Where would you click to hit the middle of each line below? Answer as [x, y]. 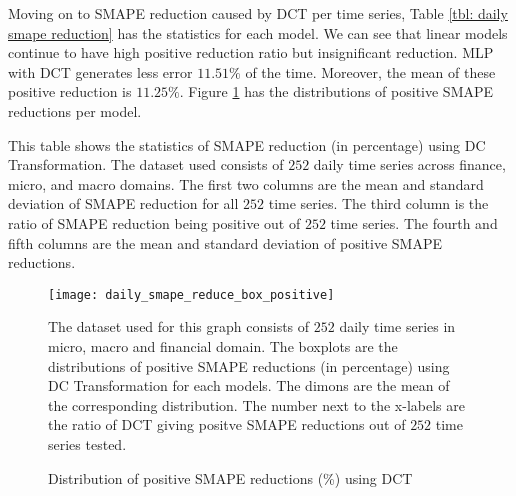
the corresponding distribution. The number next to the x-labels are [256, 404]
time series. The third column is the [378, 203]
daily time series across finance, [409, 164]
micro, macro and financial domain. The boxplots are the [223, 345]
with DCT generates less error [100, 71]
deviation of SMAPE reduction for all [123, 203]
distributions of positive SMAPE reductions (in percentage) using [249, 365]
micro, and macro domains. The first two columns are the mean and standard [246, 183]
